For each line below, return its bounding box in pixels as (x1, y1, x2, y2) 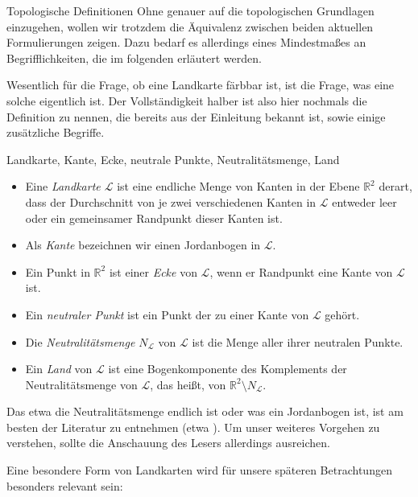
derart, (379, 178, 412, 195)
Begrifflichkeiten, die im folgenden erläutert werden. (6, 49, 262, 66)
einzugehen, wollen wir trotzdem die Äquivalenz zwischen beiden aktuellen (6, 18, 374, 35)
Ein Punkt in (25, 263, 90, 280)
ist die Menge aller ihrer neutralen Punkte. (192, 333, 404, 350)
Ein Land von (25, 360, 93, 377)
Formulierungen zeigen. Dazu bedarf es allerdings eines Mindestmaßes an (6, 34, 366, 51)
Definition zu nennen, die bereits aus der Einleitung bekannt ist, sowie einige (6, 108, 386, 125)
